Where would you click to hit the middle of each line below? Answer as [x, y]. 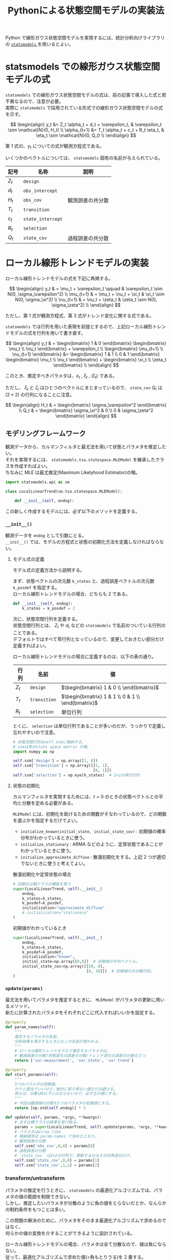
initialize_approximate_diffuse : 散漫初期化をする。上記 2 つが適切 [93, 857]
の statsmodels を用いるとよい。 [39, 44]
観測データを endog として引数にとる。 [46, 536]
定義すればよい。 [31, 645]
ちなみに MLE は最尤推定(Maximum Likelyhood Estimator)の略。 [73, 472]
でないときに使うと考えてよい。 [54, 863]
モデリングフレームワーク [46, 433]
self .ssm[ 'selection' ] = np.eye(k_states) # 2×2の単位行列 [76, 775]
